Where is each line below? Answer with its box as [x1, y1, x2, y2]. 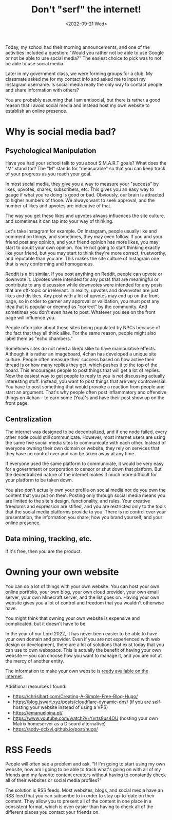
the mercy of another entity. [5, 657, 64, 664]
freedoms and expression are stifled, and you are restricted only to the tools [5, 503, 166, 509]
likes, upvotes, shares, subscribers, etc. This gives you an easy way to [5, 186, 155, 192]
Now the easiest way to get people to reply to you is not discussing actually [5, 372, 165, 379]
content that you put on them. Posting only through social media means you [5, 492, 166, 498]
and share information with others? [5, 86, 80, 93]
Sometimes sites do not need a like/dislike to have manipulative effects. [5, 345, 157, 351]
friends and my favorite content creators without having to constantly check [5, 772, 166, 778]
